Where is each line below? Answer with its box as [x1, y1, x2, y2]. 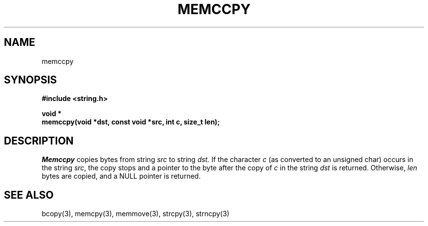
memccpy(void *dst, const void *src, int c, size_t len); [42, 118, 220, 126]
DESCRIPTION [4, 134, 74, 147]
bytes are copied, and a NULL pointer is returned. [42, 172, 201, 181]
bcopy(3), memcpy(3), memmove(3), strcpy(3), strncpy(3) [42, 209, 230, 218]
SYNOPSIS [4, 74, 57, 86]
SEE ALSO [4, 188, 54, 201]
